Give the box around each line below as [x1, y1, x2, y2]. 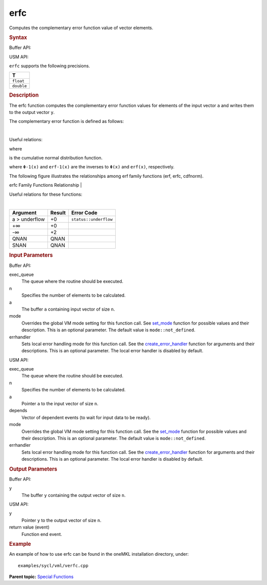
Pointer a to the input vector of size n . [21, 401, 99, 407]
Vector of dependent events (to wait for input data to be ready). [21, 414, 151, 421]
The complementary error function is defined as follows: [9, 118, 124, 124]
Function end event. [21, 531, 62, 537]
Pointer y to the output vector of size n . [21, 517, 101, 523]
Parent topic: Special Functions [9, 574, 74, 580]
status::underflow [71, 216, 113, 222]
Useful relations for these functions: [9, 191, 83, 197]
